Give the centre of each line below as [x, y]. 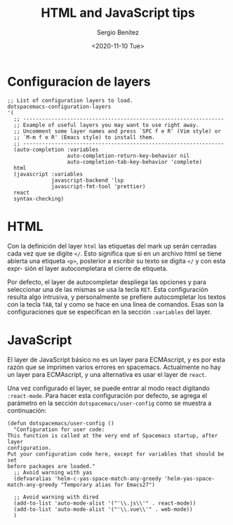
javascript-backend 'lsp [88, 180]
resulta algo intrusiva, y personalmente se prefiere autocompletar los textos [116, 297]
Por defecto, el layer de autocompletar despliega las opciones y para [107, 281]
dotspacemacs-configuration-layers [59, 107]
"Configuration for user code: [59, 430]
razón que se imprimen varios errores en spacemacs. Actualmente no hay [114, 367]
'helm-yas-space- [189, 479]
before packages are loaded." [52, 466]
